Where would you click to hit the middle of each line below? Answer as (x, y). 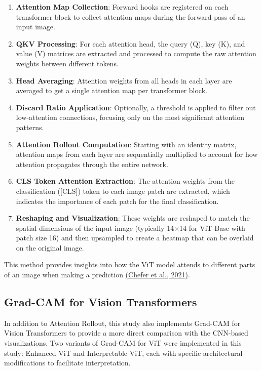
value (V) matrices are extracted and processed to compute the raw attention (136, 53)
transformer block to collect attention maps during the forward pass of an (130, 16)
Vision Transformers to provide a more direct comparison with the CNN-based (126, 333)
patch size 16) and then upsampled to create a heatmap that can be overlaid (135, 238)
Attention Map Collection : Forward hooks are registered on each (122, 7)
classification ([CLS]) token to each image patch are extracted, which (123, 191)
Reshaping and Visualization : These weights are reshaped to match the (133, 218)
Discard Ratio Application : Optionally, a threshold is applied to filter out (136, 107)
